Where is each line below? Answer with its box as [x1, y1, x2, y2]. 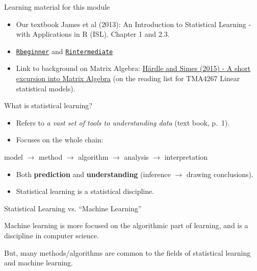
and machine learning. [4, 257, 73, 268]
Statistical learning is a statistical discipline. [16, 186, 155, 196]
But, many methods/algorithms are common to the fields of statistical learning [4, 247, 251, 258]
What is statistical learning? [4, 100, 92, 111]
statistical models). [16, 83, 75, 93]
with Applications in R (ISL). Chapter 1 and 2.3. [16, 29, 170, 39]
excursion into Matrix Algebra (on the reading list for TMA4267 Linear [16, 73, 240, 84]
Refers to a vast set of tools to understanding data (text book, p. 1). [16, 117, 230, 128]
